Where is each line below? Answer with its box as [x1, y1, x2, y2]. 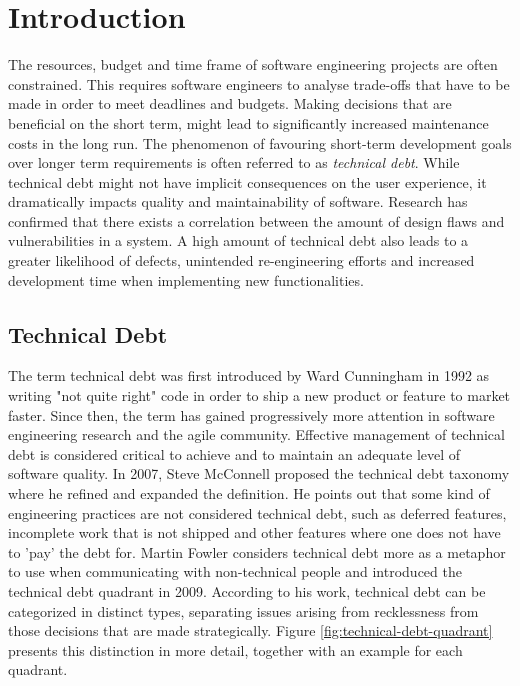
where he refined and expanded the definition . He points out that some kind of [8, 483, 490, 504]
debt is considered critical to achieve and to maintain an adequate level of [8, 443, 461, 464]
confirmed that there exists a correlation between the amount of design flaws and [8, 210, 505, 231]
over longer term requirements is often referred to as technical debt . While [8, 152, 460, 173]
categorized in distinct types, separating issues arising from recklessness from [8, 600, 479, 621]
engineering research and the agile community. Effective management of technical [8, 424, 505, 445]
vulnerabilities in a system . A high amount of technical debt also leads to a [8, 230, 469, 251]
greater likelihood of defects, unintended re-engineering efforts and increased [8, 250, 475, 271]
